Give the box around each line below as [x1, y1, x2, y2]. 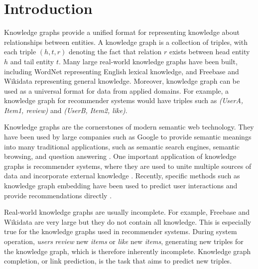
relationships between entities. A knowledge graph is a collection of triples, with [4, 36, 248, 47]
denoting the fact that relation [68, 46, 162, 57]
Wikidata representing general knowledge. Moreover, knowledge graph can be [4, 76, 240, 86]
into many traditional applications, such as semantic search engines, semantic [4, 141, 240, 151]
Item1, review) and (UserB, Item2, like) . [4, 105, 128, 115]
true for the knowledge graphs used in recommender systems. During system [4, 226, 237, 237]
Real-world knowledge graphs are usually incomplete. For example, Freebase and [4, 207, 250, 217]
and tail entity [10, 56, 54, 66]
